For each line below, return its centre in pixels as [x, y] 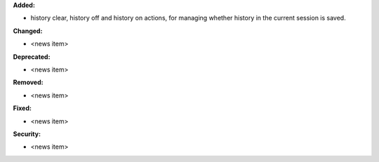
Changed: [28, 31]
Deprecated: [32, 57]
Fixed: [22, 108]
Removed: [28, 82]
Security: [27, 134]
